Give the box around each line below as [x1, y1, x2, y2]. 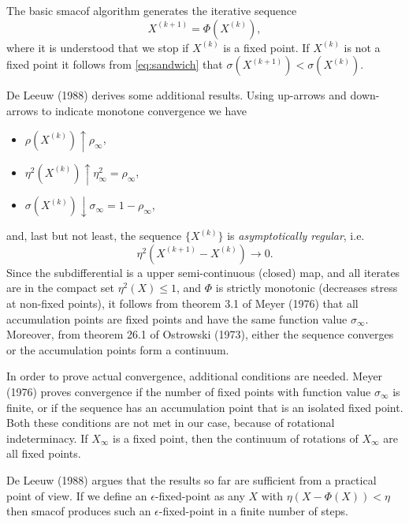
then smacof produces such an [6, 503, 151, 519]
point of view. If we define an [6, 487, 147, 503]
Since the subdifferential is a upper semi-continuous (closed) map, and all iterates [6, 264, 400, 280]
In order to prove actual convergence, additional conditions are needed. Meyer [6, 368, 383, 384]
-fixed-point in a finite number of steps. [158, 503, 348, 519]
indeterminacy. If [6, 429, 88, 446]
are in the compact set [6, 279, 114, 296]
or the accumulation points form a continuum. [6, 341, 229, 357]
